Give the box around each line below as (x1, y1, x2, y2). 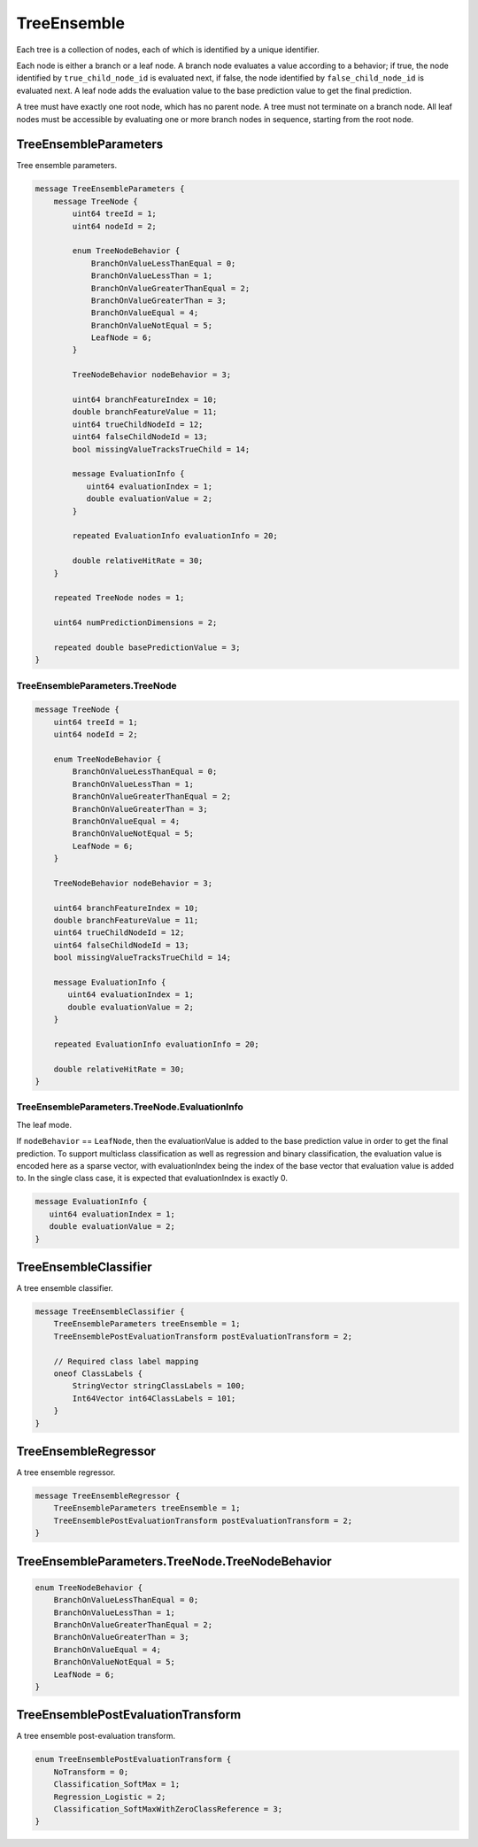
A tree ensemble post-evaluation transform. (16, 1731, 176, 1742)
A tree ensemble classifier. (16, 1283, 114, 1294)
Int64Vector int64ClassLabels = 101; (72, 1393, 236, 1403)
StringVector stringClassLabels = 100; (72, 1381, 245, 1391)
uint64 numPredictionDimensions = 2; (53, 618, 218, 628)
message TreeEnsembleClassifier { (35, 1307, 185, 1317)
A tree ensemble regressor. (16, 1467, 116, 1478)
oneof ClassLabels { (53, 1368, 143, 1379)
